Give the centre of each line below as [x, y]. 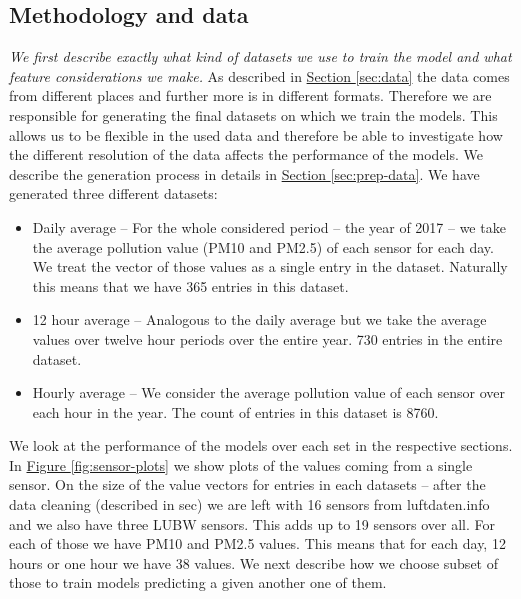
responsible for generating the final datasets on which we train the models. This [253, 114]
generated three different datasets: [113, 193]
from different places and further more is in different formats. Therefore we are [250, 95]
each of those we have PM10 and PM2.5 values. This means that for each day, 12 [257, 543]
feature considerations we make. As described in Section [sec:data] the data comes [259, 75]
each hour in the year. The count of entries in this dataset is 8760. [235, 411]
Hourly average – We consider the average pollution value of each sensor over [268, 392]
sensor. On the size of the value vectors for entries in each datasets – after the [247, 484]
